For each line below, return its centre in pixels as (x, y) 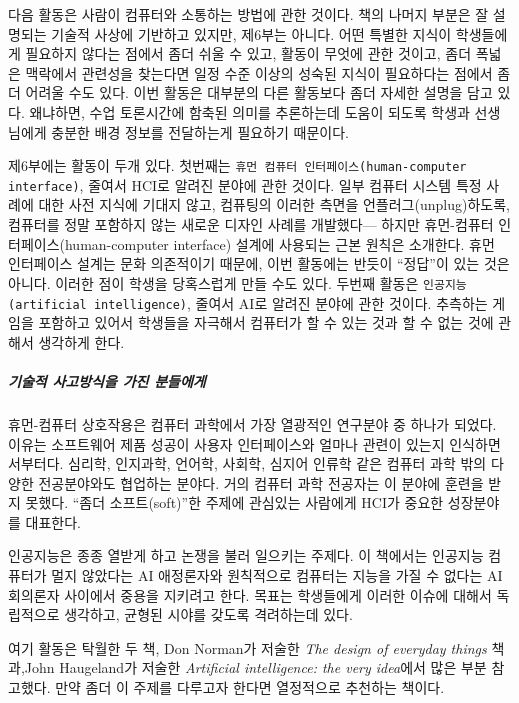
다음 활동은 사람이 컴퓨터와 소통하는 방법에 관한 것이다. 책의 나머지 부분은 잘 (248, 14)
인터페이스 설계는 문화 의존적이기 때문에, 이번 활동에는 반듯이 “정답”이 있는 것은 (259, 263)
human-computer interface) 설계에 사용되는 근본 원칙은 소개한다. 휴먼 (279, 243)
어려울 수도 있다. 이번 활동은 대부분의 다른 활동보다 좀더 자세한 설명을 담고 (259, 92)
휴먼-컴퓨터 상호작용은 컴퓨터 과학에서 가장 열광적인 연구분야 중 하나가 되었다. (252, 423)
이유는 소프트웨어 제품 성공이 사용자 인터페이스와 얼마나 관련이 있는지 (226, 443)
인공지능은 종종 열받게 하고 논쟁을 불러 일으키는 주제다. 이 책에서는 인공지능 (246, 555)
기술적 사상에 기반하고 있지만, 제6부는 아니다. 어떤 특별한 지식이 (251, 33)
